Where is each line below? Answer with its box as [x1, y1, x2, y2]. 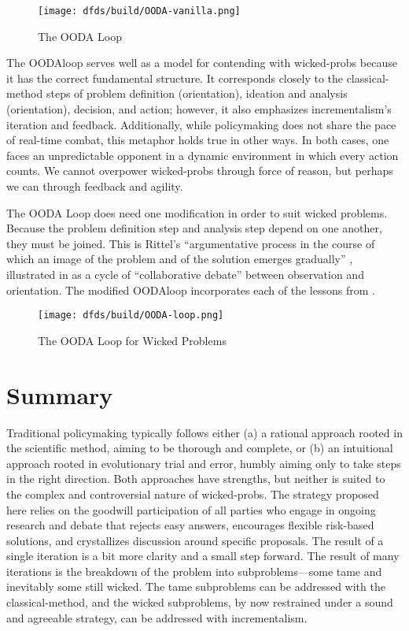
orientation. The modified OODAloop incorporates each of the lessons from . [6, 281, 375, 298]
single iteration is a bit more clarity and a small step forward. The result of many [6, 547, 400, 564]
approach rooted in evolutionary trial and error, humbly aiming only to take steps [6, 455, 401, 471]
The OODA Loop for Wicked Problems [38, 332, 227, 348]
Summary [6, 378, 113, 410]
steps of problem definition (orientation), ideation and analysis [46, 85, 348, 102]
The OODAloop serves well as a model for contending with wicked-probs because [6, 54, 397, 71]
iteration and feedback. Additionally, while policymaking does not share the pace [6, 116, 396, 132]
